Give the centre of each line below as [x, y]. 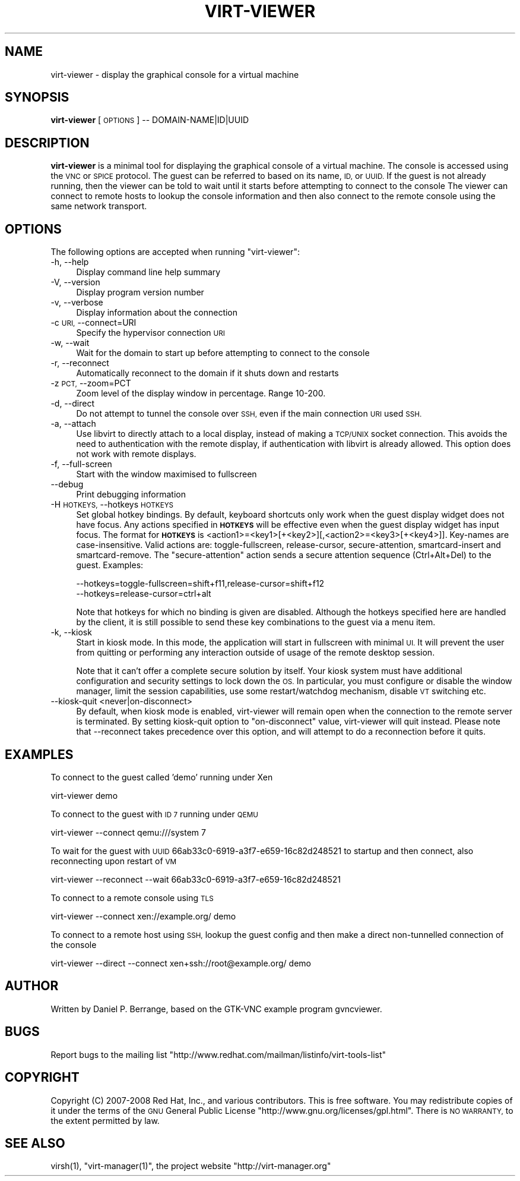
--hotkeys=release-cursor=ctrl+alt [144, 594]
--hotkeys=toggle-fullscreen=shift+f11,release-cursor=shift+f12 [200, 584]
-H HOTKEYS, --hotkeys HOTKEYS [112, 505]
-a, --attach [73, 424]
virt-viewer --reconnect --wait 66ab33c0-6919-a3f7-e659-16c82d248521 [196, 879]
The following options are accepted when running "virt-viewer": [175, 252]
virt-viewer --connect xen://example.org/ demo [143, 916]
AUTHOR [32, 986]
